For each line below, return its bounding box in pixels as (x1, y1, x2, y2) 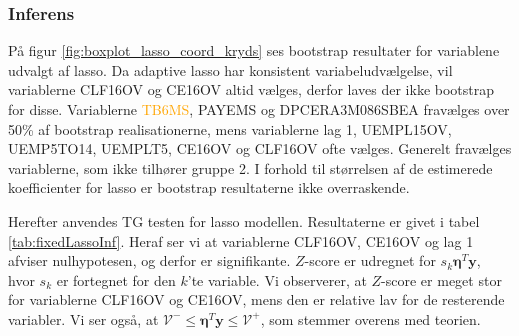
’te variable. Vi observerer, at (187, 269, 367, 290)
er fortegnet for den (56, 269, 176, 290)
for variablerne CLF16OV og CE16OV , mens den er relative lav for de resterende (8, 289, 505, 310)
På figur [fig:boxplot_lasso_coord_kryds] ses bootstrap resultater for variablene (8, 40, 500, 61)
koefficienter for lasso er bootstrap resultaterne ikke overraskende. (8, 177, 410, 198)
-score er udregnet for (304, 250, 436, 271)
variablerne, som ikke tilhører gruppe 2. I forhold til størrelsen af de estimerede (8, 157, 493, 178)
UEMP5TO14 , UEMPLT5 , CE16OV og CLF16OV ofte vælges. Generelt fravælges (8, 138, 512, 159)
